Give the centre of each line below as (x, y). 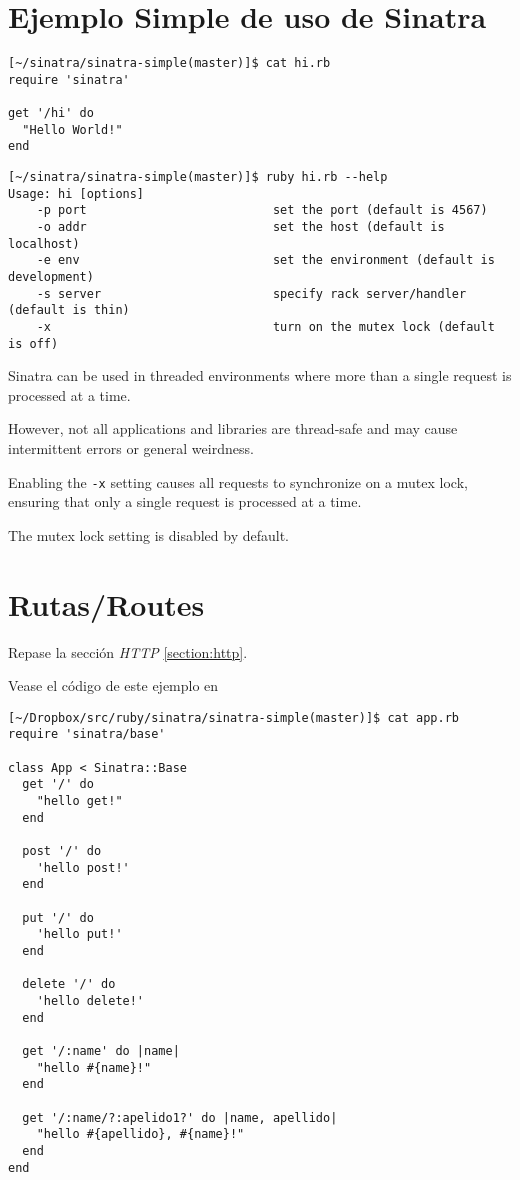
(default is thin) (69, 310)
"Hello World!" (72, 129)
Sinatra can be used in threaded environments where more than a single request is (260, 375)
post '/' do (62, 851)
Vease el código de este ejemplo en (113, 685)
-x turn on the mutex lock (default (265, 326)
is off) (33, 343)
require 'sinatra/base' (87, 734)
